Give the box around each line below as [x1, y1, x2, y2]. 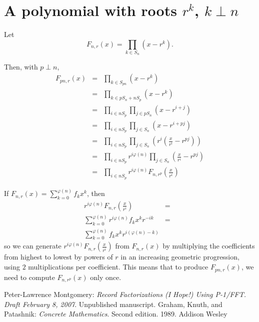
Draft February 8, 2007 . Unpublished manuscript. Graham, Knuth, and [4, 298, 222, 309]
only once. [90, 271, 121, 282]
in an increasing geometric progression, [120, 251, 239, 262]
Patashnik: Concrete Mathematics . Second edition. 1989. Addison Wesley [4, 308, 227, 319]
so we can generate [4, 240, 61, 251]
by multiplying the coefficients [162, 240, 255, 251]
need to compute [4, 271, 55, 282]
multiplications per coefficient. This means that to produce [28, 261, 208, 272]
